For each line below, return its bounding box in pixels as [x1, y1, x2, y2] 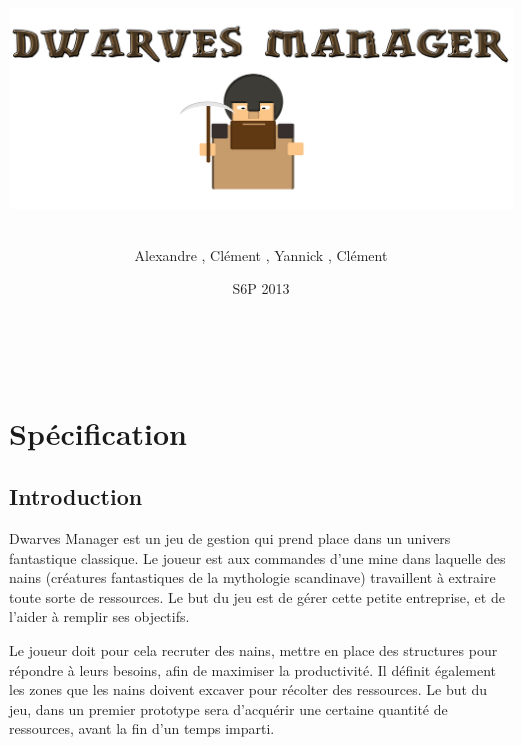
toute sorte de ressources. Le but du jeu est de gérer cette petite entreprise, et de [9, 586, 505, 607]
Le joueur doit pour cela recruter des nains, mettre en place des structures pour [9, 640, 498, 660]
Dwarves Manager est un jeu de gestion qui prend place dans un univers [9, 528, 451, 549]
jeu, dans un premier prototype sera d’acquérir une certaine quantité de [9, 698, 448, 719]
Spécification [9, 412, 187, 453]
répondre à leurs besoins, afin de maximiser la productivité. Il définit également [9, 659, 497, 680]
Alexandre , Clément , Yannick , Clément [134, 244, 388, 265]
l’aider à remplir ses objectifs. [9, 606, 190, 627]
